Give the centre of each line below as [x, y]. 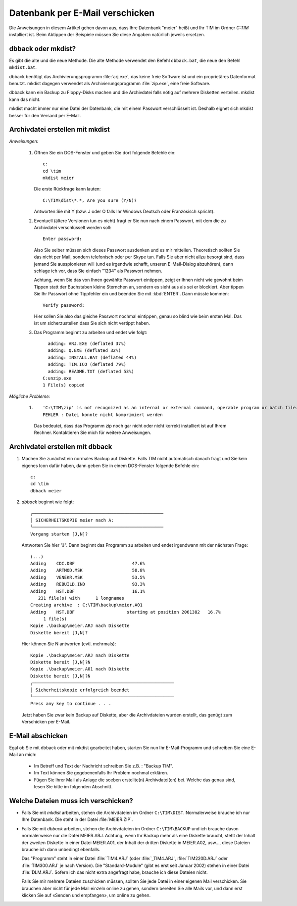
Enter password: [62, 239]
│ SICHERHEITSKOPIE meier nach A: [72, 520]
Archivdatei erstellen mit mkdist [59, 129]
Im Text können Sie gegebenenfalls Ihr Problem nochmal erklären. [101, 773]
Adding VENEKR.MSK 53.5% [88, 577]
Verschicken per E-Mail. [46, 722]
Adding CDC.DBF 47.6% [88, 563]
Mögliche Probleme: [30, 396]
